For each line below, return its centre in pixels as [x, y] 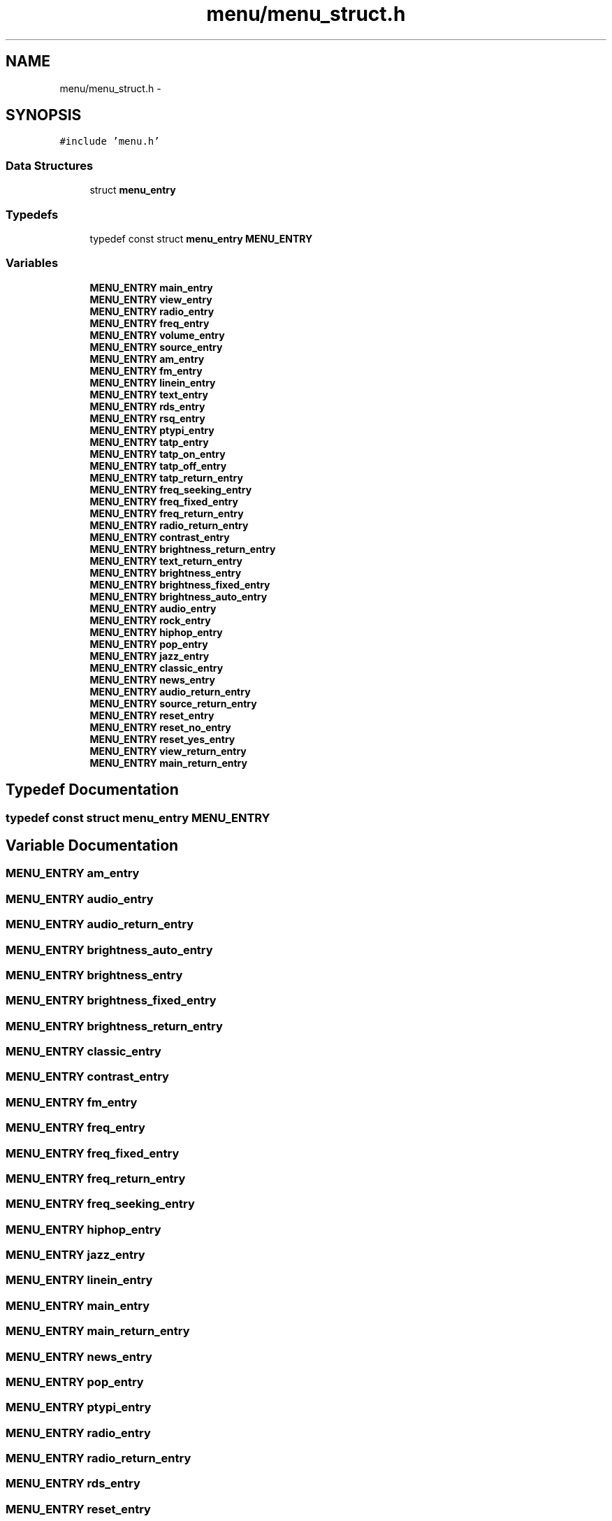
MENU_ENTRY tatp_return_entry [166, 477]
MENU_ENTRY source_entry [156, 347]
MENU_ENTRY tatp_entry [149, 442]
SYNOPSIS [44, 115]
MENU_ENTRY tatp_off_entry [158, 466]
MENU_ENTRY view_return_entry [168, 751]
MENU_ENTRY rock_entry [150, 620]
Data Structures [50, 165]
